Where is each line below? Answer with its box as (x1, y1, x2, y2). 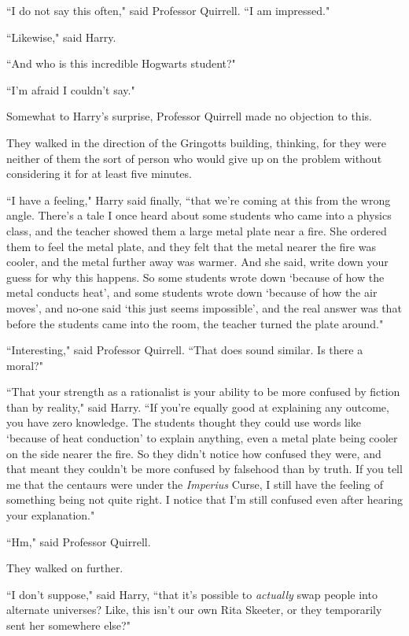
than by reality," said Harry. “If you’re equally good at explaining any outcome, (6, 398, 389, 415)
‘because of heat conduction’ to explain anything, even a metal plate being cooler (6, 430, 398, 446)
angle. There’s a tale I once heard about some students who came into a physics (6, 207, 392, 224)
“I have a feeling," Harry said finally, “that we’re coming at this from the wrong (6, 191, 391, 208)
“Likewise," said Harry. (6, 28, 116, 45)
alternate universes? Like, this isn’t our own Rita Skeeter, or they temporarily (6, 601, 382, 618)
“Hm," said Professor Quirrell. (6, 533, 151, 549)
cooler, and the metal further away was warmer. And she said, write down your (6, 253, 389, 270)
